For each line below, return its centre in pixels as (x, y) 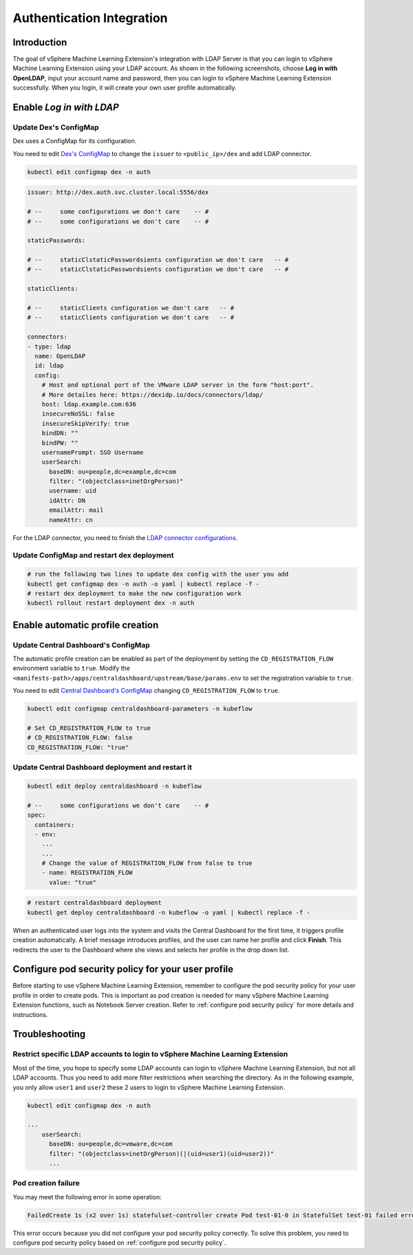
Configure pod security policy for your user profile (123, 969)
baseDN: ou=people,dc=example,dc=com (113, 472)
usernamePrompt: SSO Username (93, 452)
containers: (55, 825)
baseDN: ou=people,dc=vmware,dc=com (111, 1144)
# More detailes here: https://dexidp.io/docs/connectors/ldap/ (152, 395)
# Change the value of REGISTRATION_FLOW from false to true (147, 863)
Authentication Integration (90, 18)
